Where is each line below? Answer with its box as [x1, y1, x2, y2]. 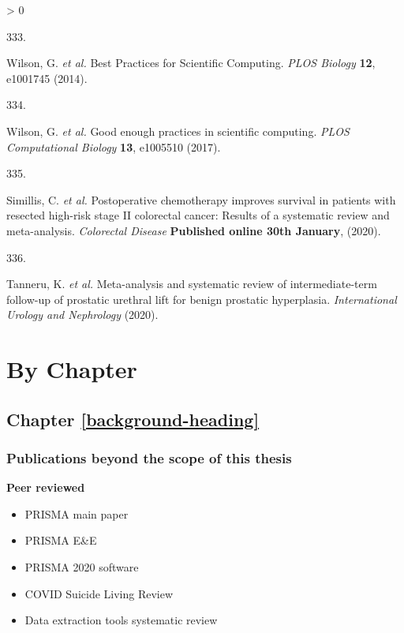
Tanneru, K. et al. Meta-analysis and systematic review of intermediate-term [6, 275, 377, 292]
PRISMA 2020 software [24, 559, 139, 575]
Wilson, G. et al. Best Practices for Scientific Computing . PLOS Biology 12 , [6, 54, 376, 71]
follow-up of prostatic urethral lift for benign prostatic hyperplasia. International [6, 290, 397, 307]
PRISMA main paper [24, 505, 129, 522]
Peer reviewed [6, 479, 85, 496]
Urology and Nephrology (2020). [6, 306, 159, 323]
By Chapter [6, 353, 137, 385]
